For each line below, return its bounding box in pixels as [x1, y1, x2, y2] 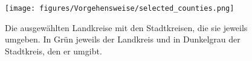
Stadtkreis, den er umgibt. [5, 44, 102, 57]
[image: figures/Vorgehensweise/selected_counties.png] [5, 4, 234, 13]
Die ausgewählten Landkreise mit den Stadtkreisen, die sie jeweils [5, 21, 248, 33]
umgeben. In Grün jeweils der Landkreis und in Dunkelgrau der [5, 33, 241, 45]
